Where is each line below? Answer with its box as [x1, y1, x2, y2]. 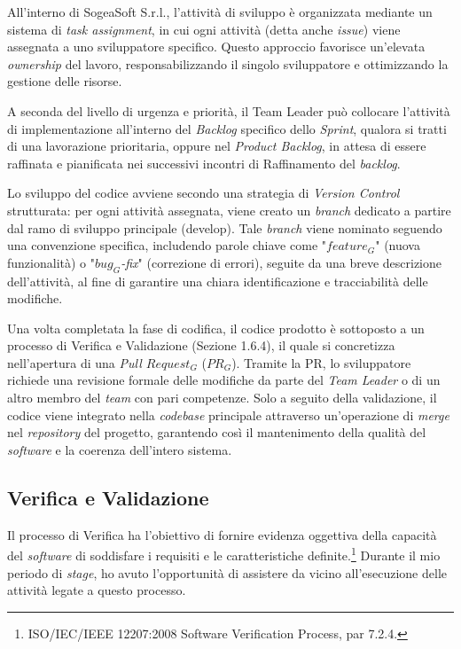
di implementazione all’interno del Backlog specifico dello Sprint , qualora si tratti [7, 119, 447, 137]
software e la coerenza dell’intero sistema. [7, 440, 232, 458]
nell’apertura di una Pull [7, 353, 142, 371]
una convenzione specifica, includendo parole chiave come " [7, 236, 326, 254]
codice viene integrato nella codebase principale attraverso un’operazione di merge [7, 405, 449, 424]
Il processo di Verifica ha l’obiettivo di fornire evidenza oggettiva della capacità [7, 525, 437, 543]
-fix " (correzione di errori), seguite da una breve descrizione [121, 253, 442, 271]
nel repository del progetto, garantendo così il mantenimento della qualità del [7, 423, 426, 442]
